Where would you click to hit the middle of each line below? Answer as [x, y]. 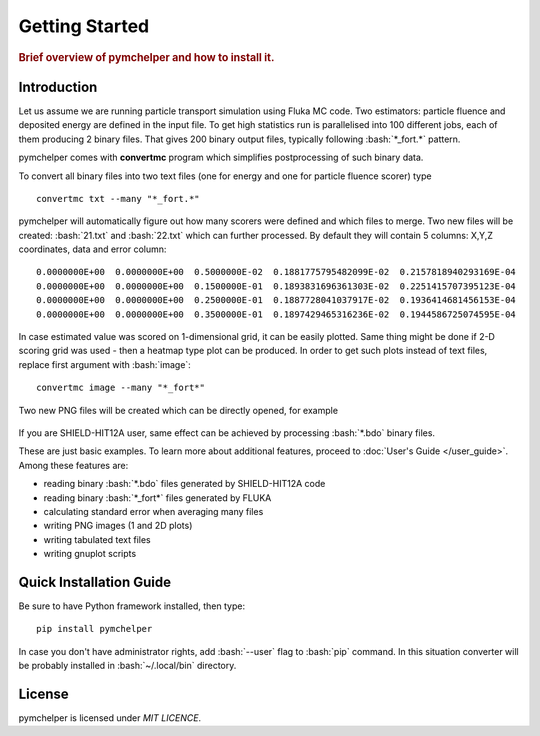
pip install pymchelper [94, 629]
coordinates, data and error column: [92, 249]
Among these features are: [73, 465]
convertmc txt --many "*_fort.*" [118, 198]
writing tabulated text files [97, 539]
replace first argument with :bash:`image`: [105, 364]
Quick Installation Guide [95, 581]
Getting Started [84, 26]
